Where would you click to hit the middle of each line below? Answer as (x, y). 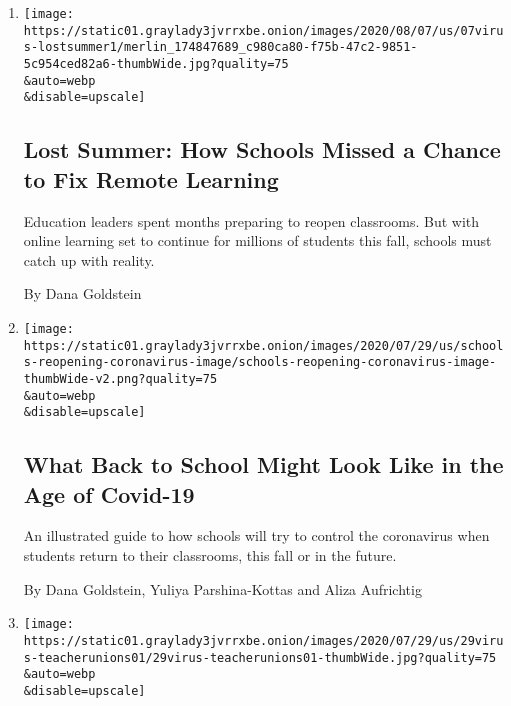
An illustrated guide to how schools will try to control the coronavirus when (256, 535)
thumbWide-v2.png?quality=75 (120, 378)
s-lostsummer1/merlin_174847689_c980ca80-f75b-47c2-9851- (220, 47)
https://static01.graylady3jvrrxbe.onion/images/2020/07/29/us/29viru (263, 640)
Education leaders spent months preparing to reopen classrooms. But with (251, 220)
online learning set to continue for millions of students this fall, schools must (257, 240)
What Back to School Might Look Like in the (263, 464)
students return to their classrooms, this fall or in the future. (210, 555)
